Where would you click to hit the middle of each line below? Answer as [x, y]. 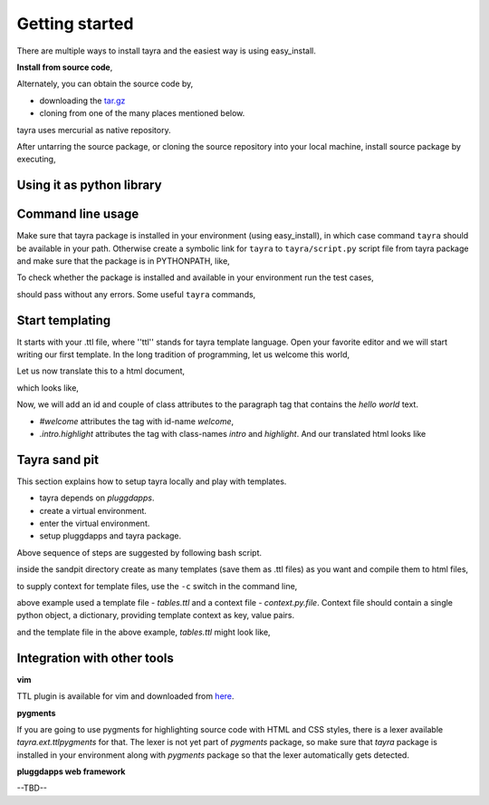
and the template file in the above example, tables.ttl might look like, [144, 632]
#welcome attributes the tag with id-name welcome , [137, 421]
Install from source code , [65, 67]
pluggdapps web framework [71, 771]
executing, [36, 160]
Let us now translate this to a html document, [101, 371]
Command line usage [78, 214]
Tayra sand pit [58, 459]
